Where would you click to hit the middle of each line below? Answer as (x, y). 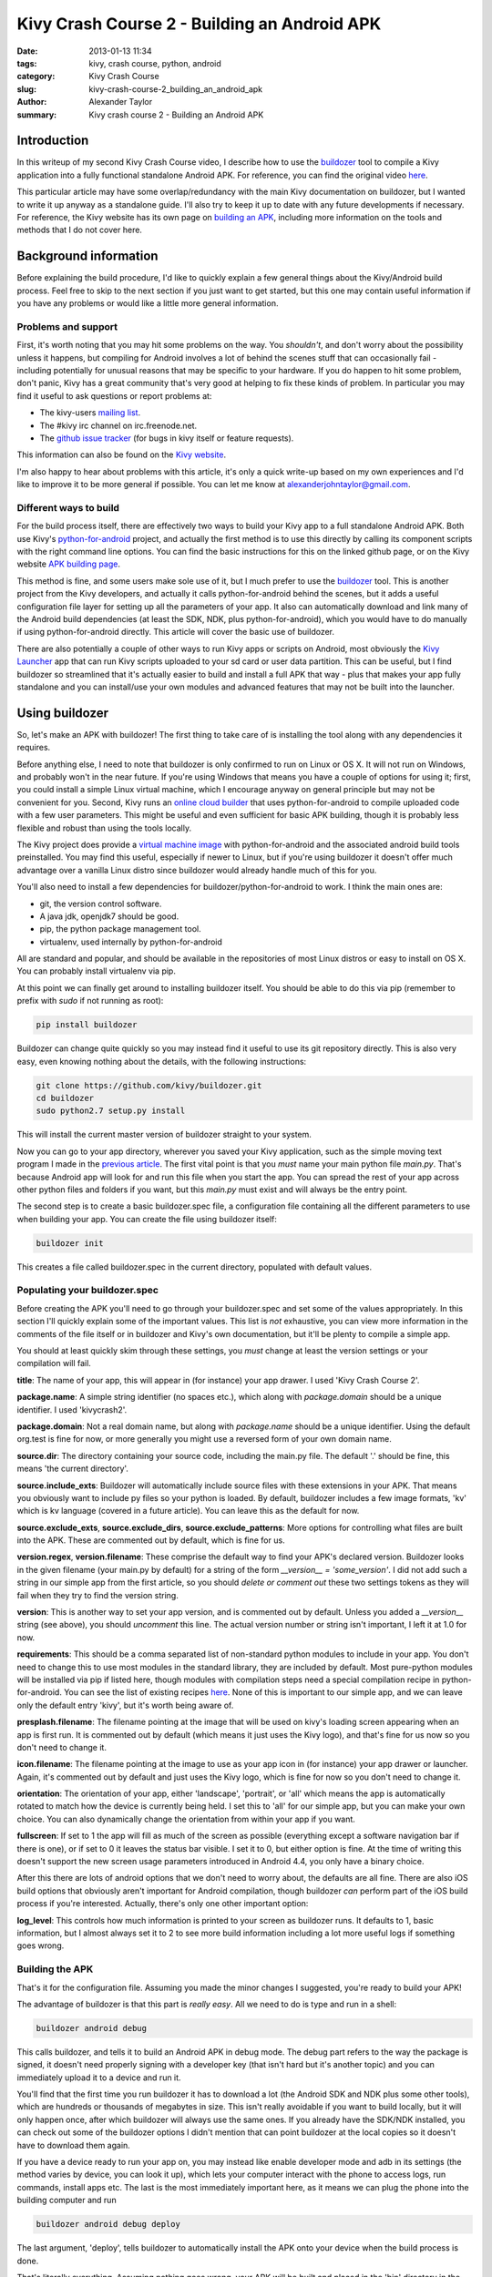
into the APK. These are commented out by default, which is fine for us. (151, 1540)
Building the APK (55, 1969)
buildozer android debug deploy (108, 2224)
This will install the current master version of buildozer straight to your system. (164, 1135)
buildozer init (70, 1243)
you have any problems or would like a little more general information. (148, 303)
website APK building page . (68, 564)
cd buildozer (65, 1098)
